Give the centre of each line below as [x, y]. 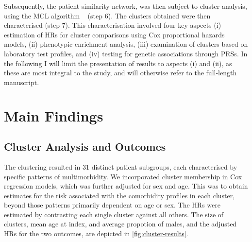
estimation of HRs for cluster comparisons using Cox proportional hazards [114, 34]
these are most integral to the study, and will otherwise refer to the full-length [120, 73]
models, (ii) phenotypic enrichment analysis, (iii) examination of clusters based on [126, 44]
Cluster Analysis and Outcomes [85, 147]
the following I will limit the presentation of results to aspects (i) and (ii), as [118, 63]
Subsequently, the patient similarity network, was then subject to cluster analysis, [126, 6]
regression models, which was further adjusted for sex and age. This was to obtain [126, 186]
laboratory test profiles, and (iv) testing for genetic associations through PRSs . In [126, 53]
